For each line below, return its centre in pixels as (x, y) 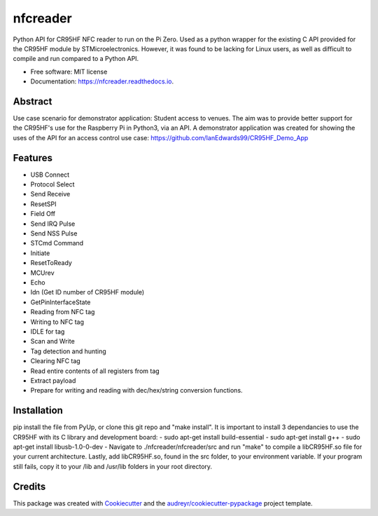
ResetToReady (51, 263)
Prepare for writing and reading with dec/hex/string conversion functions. (136, 391)
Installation (38, 410)
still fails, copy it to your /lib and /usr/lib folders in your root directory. (113, 466)
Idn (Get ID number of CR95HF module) (87, 292)
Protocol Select (52, 184)
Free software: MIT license (69, 72)
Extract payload (53, 380)
